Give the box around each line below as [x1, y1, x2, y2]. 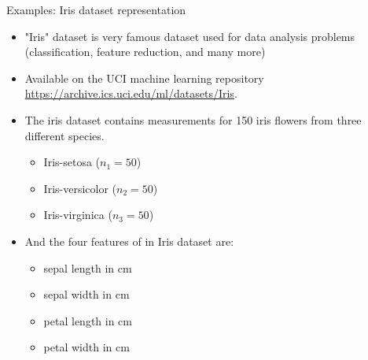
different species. [24, 127, 105, 143]
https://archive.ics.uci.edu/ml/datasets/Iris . [24, 85, 237, 102]
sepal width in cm [43, 286, 130, 302]
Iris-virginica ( [43, 206, 112, 223]
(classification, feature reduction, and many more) [24, 43, 266, 60]
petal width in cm [43, 339, 130, 355]
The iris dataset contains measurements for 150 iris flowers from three [24, 111, 362, 128]
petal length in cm [43, 312, 132, 328]
